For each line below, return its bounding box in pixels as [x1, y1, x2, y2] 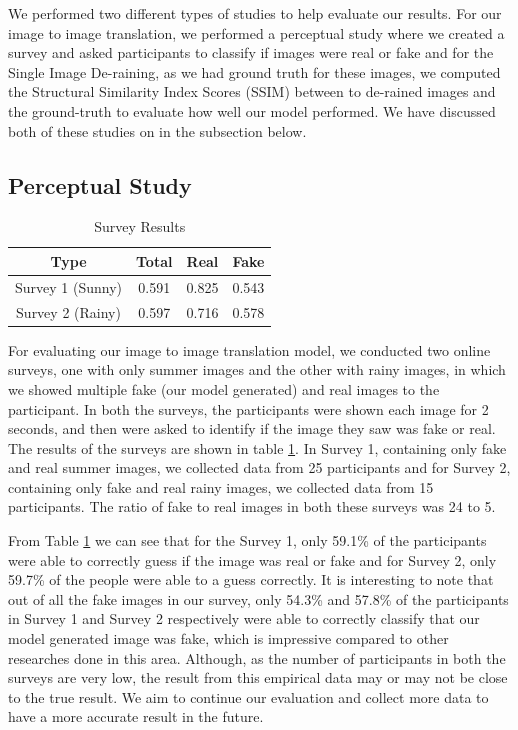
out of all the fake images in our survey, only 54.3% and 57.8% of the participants [8, 588, 509, 609]
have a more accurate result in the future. [8, 706, 264, 727]
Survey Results [94, 216, 186, 237]
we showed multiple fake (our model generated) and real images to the [8, 378, 440, 399]
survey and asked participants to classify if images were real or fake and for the [8, 42, 494, 63]
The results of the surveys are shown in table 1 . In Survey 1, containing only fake [8, 437, 507, 458]
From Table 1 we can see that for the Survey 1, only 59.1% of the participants [8, 530, 487, 551]
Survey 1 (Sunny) [15, 276, 123, 297]
